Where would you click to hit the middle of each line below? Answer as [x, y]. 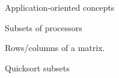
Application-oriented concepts [60, 7]
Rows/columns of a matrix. [55, 48]
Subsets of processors [44, 27]
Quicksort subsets [37, 67]
